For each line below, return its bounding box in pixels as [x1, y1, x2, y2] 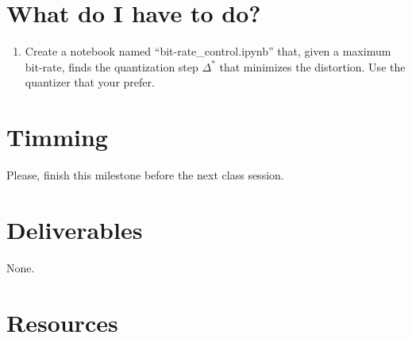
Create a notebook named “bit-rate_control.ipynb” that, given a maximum [25, 43, 391, 60]
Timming [6, 121, 108, 153]
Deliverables [6, 213, 143, 245]
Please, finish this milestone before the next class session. [6, 167, 284, 183]
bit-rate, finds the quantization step [25, 58, 198, 75]
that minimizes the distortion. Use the [219, 58, 406, 75]
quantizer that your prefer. [25, 74, 155, 91]
